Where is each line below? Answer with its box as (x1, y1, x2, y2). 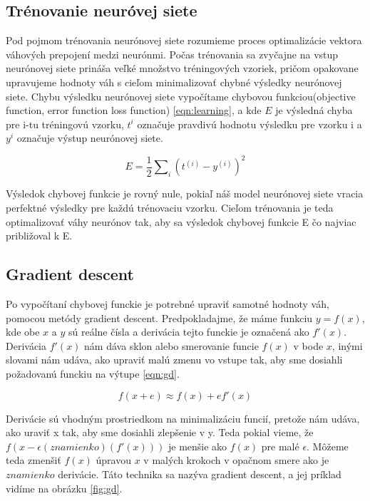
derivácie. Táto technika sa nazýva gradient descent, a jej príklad (58, 466, 341, 481)
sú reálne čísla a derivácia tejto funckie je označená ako (68, 324, 309, 339)
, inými (332, 338, 363, 353)
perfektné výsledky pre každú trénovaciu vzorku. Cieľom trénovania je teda (6, 200, 334, 215)
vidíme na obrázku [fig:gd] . (6, 480, 123, 495)
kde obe (6, 324, 40, 339)
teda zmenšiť (6, 453, 61, 468)
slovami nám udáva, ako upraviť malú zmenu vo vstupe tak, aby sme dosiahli (6, 352, 343, 367)
